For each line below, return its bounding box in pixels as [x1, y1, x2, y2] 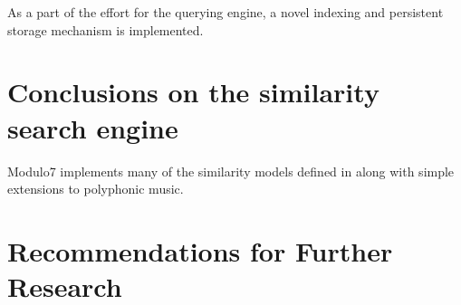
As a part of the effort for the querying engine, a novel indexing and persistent [7, 3, 444, 21]
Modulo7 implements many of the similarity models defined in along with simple [7, 161, 455, 180]
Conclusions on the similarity [7, 73, 379, 110]
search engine [7, 109, 178, 146]
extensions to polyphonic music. [7, 179, 184, 198]
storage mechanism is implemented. [7, 20, 204, 39]
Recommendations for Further [7, 232, 393, 269]
